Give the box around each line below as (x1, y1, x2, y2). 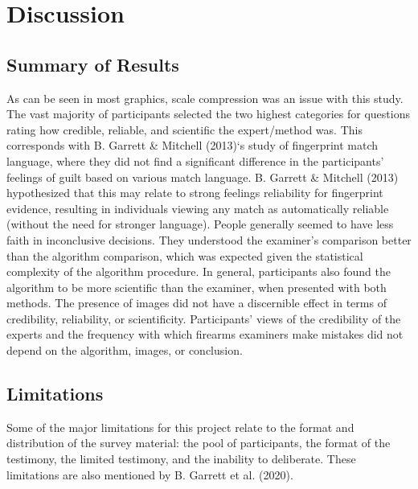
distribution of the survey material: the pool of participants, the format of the (6, 434, 391, 451)
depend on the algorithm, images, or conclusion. (6, 342, 243, 359)
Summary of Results (6, 51, 179, 76)
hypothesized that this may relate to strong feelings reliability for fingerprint (6, 184, 383, 201)
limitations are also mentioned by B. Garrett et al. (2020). (6, 466, 293, 483)
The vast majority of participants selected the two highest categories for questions (6, 105, 410, 122)
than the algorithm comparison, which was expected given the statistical (6, 247, 363, 264)
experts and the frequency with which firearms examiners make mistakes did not (6, 326, 404, 343)
